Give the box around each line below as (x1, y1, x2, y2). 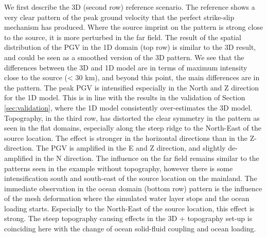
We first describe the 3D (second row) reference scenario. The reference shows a (4, 2, 255, 12)
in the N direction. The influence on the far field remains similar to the (35, 152, 259, 163)
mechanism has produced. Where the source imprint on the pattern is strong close (4, 22, 263, 32)
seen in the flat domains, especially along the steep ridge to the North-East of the (4, 122, 261, 133)
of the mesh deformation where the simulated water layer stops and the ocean (4, 193, 250, 204)
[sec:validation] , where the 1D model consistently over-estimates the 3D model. (4, 102, 253, 113)
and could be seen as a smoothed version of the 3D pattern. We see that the (4, 51, 244, 62)
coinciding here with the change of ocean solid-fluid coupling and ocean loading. (4, 223, 256, 234)
